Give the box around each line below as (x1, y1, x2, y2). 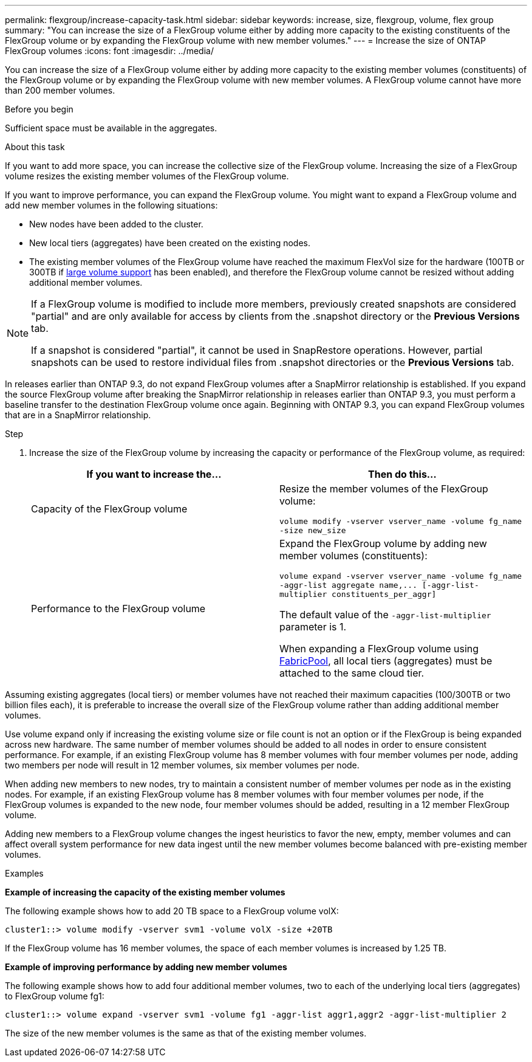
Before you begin (5, 104, 73, 114)
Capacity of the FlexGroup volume (31, 503, 188, 515)
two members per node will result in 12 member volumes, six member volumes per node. (5, 760, 360, 770)
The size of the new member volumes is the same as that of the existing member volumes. (5, 1028, 367, 1038)
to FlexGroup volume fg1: (5, 991, 104, 1001)
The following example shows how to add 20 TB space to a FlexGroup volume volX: (5, 906, 339, 916)
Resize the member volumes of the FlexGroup (279, 483, 488, 495)
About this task (5, 142, 65, 152)
